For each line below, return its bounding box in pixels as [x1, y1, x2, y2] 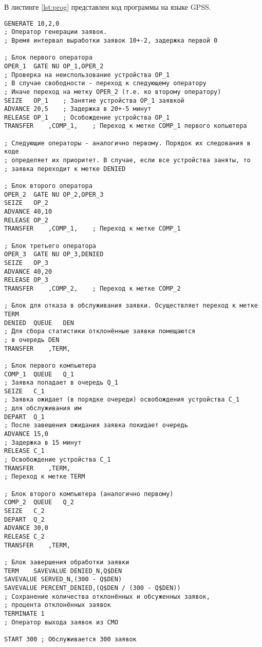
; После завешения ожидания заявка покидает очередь [4, 422, 188, 429]
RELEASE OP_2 [4, 216, 48, 224]
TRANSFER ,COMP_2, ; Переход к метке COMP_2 [4, 284, 181, 292]
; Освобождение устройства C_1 [4, 456, 111, 464]
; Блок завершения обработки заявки [4, 558, 129, 566]
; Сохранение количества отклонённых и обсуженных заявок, [4, 593, 210, 600]
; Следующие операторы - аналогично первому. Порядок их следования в [4, 139, 251, 147]
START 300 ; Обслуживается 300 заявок [4, 635, 137, 643]
